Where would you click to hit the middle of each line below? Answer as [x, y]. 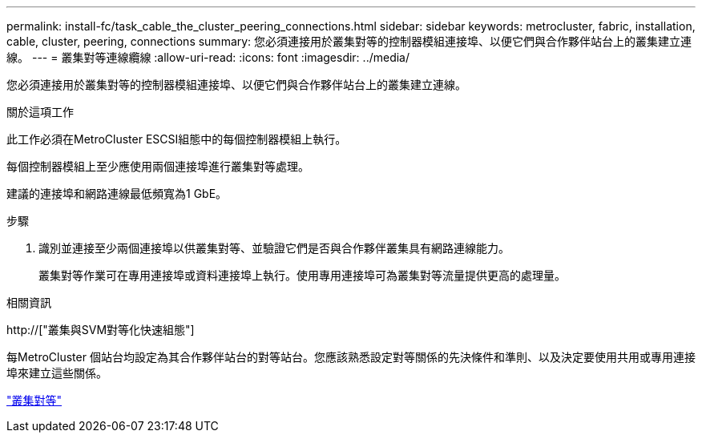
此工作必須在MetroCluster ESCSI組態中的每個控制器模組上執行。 [177, 139]
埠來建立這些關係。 [57, 373]
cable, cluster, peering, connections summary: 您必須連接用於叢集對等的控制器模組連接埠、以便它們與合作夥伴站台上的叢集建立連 [349, 41]
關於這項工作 [40, 112]
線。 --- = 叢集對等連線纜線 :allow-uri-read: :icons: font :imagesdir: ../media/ [208, 57]
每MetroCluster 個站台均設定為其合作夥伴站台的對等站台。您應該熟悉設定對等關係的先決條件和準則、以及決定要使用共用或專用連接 [351, 357]
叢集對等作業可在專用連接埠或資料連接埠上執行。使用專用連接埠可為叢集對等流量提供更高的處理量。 [302, 275]
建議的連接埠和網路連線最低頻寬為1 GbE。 [117, 193]
